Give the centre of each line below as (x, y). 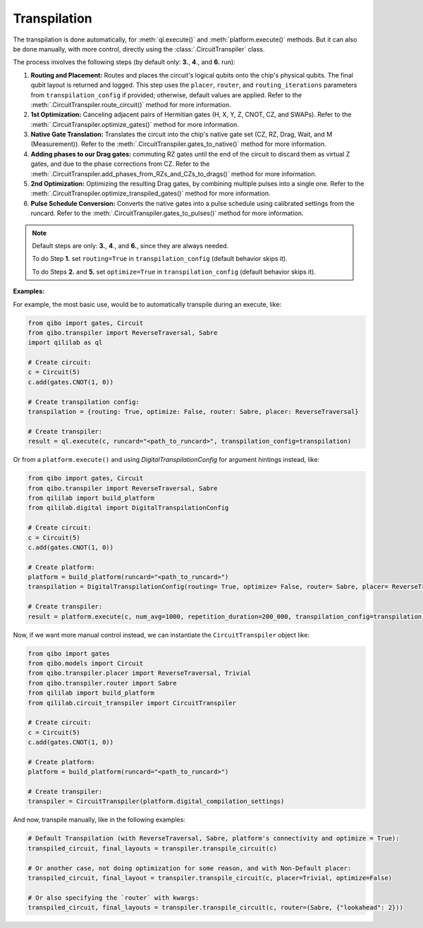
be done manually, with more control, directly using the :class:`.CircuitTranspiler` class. (139, 49)
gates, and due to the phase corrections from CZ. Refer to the (120, 164)
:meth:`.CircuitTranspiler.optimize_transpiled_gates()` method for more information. (151, 193)
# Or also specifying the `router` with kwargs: (114, 898)
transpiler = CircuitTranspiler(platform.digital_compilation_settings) (156, 801)
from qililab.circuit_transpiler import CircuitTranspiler (132, 703)
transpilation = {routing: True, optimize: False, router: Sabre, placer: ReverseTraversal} (193, 412)
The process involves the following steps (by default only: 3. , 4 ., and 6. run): (124, 62)
